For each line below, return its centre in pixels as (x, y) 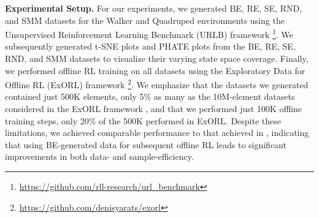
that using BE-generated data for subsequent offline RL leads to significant (146, 144)
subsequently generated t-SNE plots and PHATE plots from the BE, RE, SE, (150, 46)
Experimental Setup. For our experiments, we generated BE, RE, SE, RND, (154, 8)
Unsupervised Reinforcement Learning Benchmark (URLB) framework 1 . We (149, 33)
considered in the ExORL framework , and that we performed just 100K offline (153, 109)
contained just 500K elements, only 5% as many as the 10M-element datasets (150, 96)
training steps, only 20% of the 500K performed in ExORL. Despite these (143, 120)
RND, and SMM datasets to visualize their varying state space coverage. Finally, (157, 58)
